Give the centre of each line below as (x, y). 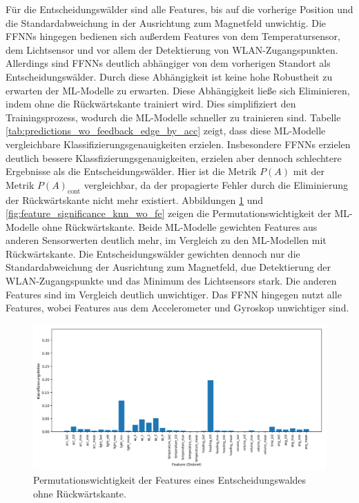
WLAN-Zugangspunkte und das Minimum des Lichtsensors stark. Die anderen (171, 281)
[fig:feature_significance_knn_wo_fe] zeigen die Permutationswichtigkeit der (168, 213)
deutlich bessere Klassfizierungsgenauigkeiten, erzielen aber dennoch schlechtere (174, 157)
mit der (309, 171)
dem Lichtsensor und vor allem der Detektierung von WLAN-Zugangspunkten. (172, 49)
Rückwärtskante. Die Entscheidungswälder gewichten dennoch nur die (153, 253)
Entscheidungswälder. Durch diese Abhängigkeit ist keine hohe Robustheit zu (169, 76)
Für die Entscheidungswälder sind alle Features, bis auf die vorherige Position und (179, 9)
